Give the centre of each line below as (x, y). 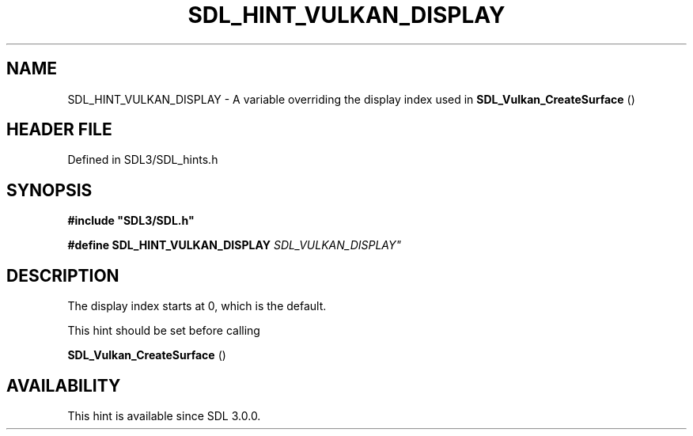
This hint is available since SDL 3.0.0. (164, 415)
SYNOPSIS (49, 190)
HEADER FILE (59, 130)
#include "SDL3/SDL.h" (131, 221)
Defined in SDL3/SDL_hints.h (143, 160)
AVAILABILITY (64, 385)
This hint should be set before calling (164, 331)
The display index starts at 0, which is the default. (197, 306)
